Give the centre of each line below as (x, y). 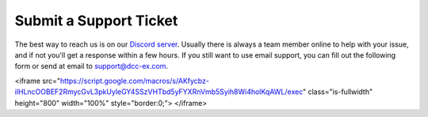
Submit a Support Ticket (96, 21)
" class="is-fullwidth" (337, 92)
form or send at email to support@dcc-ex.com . (91, 66)
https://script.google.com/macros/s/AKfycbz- (135, 81)
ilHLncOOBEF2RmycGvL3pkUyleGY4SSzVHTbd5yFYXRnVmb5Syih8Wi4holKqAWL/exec (159, 92)
